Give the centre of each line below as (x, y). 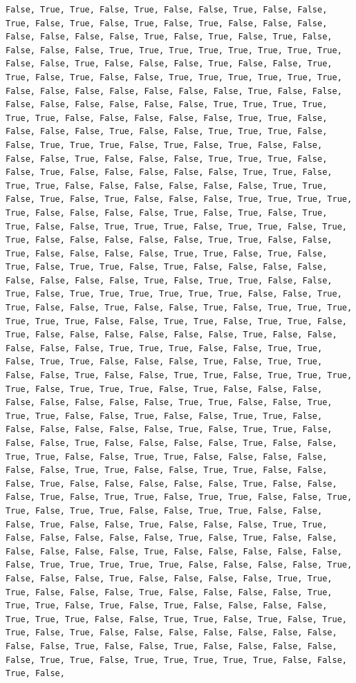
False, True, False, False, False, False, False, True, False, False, (171, 484)
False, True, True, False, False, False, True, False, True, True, (164, 362)
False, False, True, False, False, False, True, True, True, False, (167, 159)
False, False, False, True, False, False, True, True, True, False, (167, 132)
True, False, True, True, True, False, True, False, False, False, (164, 389)
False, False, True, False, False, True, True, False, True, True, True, (179, 376)
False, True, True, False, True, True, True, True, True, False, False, (176, 660)
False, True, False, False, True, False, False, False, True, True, (167, 524)
